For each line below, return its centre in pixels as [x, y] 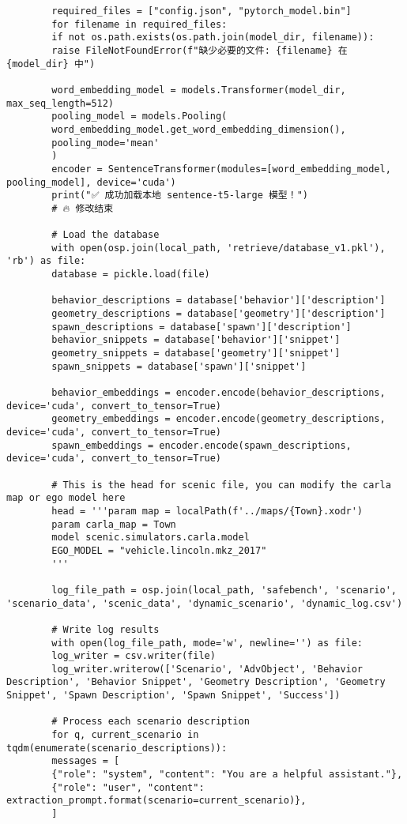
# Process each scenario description [151, 722]
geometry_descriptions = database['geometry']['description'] [219, 314]
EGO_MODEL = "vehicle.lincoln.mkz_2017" [159, 550]
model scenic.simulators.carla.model [151, 538]
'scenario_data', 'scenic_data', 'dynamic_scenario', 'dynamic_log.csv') [205, 603]
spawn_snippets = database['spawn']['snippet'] [179, 366]
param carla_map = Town [114, 524]
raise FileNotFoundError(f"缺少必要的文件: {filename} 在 [200, 50]
